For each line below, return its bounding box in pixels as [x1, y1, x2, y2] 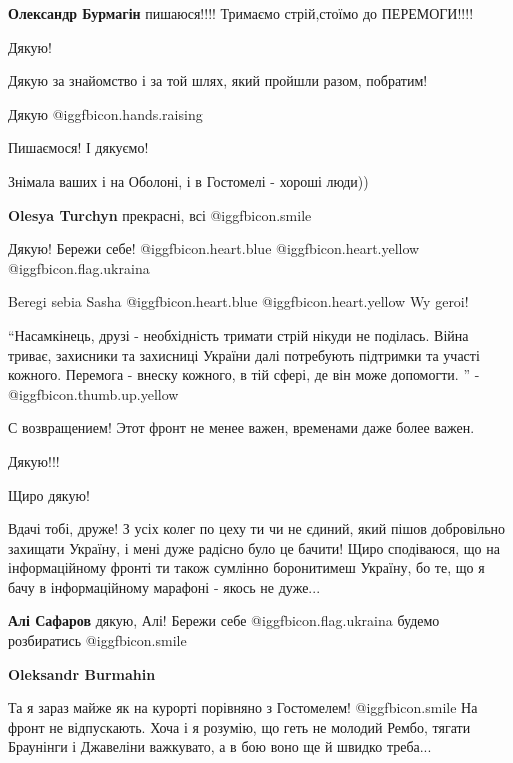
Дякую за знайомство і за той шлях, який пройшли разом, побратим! [8, 70, 428, 91]
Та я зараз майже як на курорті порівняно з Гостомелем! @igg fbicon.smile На [8, 697, 478, 718]
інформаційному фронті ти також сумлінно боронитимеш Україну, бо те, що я [8, 557, 485, 578]
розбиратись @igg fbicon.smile [8, 630, 187, 651]
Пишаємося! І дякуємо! [8, 137, 149, 158]
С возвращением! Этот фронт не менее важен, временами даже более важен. [8, 417, 475, 438]
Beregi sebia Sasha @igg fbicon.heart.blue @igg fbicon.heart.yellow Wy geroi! [8, 291, 469, 312]
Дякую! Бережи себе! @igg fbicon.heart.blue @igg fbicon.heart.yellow [8, 238, 420, 259]
